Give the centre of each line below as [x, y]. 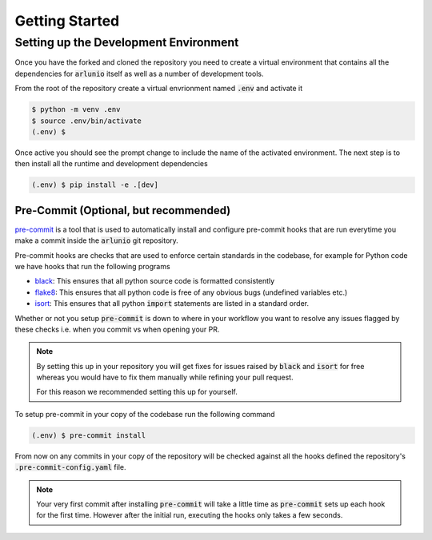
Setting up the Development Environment [127, 42]
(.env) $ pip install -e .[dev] [95, 185]
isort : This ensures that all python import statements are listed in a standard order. [172, 304]
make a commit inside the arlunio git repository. [97, 240]
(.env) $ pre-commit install [89, 435]
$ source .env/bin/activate [86, 121]
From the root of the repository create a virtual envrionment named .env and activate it [159, 89]
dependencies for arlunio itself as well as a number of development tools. [139, 73]
